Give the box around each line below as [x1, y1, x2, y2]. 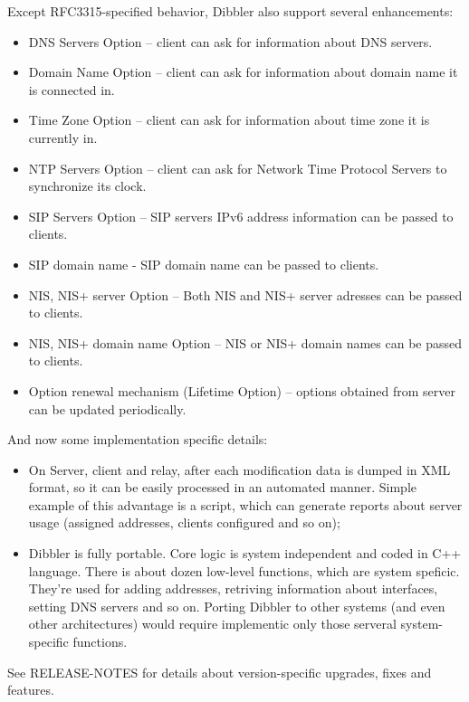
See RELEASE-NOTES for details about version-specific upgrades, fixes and [7, 662, 432, 681]
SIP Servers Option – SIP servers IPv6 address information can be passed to [28, 206, 454, 225]
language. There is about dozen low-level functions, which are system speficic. [28, 561, 460, 580]
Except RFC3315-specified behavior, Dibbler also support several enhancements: [7, 2, 454, 20]
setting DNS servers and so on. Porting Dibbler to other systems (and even [28, 596, 445, 615]
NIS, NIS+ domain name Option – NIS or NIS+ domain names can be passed [28, 333, 463, 352]
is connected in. [28, 80, 115, 99]
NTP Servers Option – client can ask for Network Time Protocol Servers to [28, 158, 447, 177]
